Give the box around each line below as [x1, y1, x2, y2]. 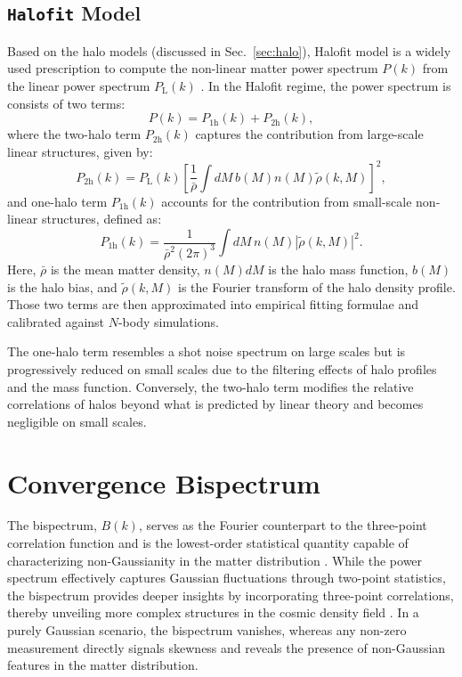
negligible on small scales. [7, 412, 147, 430]
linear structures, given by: [7, 142, 153, 160]
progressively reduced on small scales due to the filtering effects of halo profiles [7, 359, 437, 378]
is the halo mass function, [268, 259, 409, 278]
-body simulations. [118, 312, 219, 330]
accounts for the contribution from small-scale [161, 192, 412, 210]
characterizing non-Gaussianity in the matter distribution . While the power [7, 551, 423, 569]
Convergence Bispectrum [7, 464, 320, 501]
